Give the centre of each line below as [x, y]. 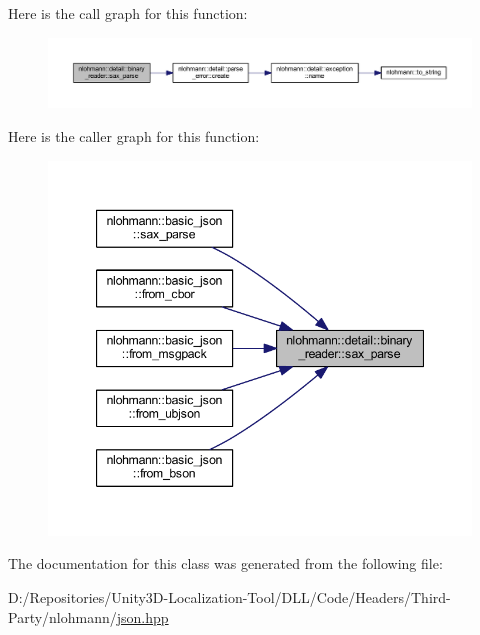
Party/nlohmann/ [62, 616]
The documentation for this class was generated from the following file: [225, 563]
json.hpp [142, 616]
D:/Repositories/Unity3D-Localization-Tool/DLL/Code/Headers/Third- [229, 597]
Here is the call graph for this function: [128, 13]
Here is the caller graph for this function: [134, 135]
